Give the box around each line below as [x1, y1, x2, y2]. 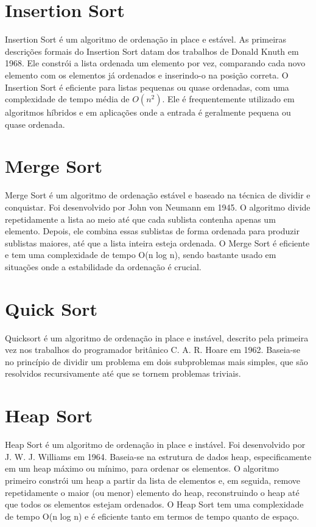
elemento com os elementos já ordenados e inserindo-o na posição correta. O [5, 68, 289, 81]
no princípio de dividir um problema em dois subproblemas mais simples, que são [5, 355, 308, 368]
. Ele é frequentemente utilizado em [162, 92, 295, 105]
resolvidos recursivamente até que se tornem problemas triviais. [5, 367, 241, 380]
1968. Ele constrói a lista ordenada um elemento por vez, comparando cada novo [5, 57, 306, 69]
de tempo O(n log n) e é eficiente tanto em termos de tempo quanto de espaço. [5, 509, 300, 522]
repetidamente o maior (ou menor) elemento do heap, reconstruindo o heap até [5, 486, 300, 498]
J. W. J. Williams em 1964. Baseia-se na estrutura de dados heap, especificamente [5, 450, 312, 462]
